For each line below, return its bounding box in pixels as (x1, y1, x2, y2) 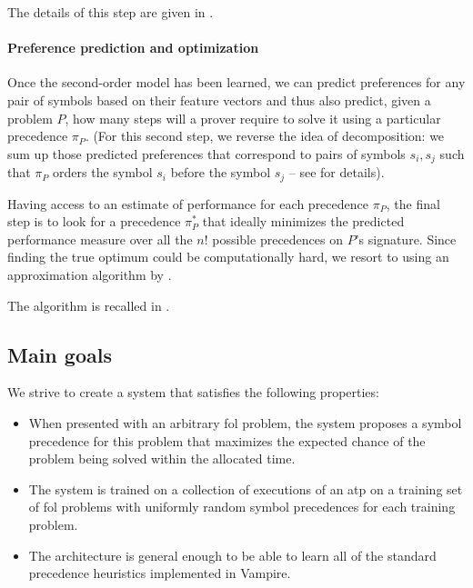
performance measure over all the (7, 229, 193, 248)
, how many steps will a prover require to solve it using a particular (65, 108, 441, 127)
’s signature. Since (355, 229, 457, 248)
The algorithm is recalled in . (7, 295, 170, 314)
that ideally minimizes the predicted (202, 212, 405, 231)
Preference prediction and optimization (7, 38, 259, 57)
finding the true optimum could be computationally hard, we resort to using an (7, 247, 449, 266)
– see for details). (288, 163, 385, 182)
